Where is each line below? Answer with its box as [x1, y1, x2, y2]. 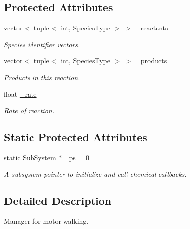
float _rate [4, 88, 37, 99]
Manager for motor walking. [4, 216, 89, 226]
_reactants [135, 23, 168, 33]
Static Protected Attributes [4, 129, 147, 144]
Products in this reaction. [4, 72, 80, 82]
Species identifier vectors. [4, 39, 80, 49]
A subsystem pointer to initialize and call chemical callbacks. [4, 169, 187, 179]
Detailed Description [4, 193, 112, 208]
